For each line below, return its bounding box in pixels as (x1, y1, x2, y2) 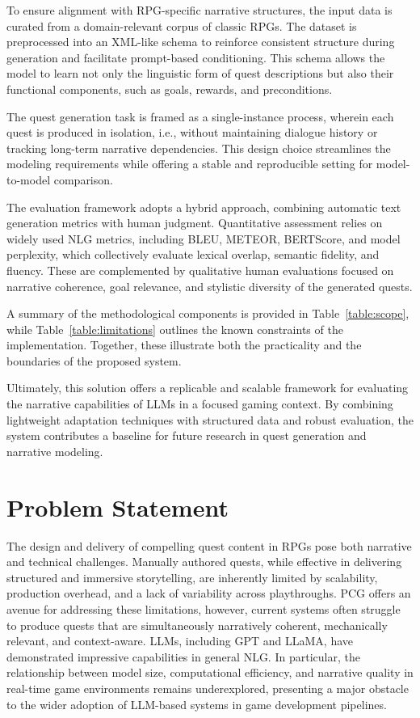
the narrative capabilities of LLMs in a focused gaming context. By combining (6, 395, 393, 412)
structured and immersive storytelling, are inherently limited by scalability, (6, 568, 378, 585)
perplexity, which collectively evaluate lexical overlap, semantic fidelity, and (6, 246, 380, 263)
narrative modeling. (6, 442, 103, 459)
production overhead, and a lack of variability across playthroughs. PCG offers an (6, 585, 411, 602)
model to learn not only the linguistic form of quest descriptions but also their (6, 65, 394, 82)
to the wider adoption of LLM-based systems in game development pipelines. (6, 695, 387, 712)
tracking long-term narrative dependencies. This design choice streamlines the (6, 139, 391, 156)
